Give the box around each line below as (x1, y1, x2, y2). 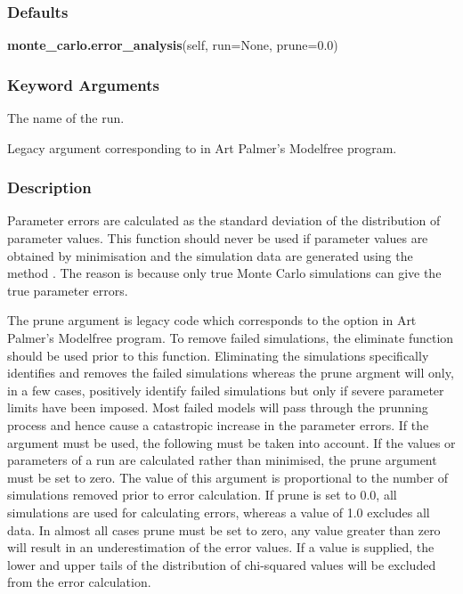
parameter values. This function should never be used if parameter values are (7, 229, 428, 248)
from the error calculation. (7, 573, 151, 591)
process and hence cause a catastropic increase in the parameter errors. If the (7, 415, 429, 434)
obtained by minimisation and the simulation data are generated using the (7, 246, 413, 264)
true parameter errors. (7, 281, 128, 299)
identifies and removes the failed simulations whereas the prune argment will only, (7, 363, 454, 382)
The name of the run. (7, 109, 125, 127)
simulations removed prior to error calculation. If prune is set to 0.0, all (7, 485, 397, 504)
